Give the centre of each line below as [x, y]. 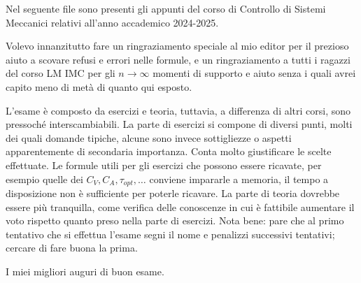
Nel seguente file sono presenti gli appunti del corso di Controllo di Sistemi [166, 8]
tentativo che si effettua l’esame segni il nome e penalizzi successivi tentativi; [170, 234]
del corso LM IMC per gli [61, 73]
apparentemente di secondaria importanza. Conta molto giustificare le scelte [169, 151]
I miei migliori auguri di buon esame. [85, 271]
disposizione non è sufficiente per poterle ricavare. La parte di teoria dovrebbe [173, 193]
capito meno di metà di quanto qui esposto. [99, 86]
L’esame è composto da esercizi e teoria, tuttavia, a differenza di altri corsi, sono [178, 110]
